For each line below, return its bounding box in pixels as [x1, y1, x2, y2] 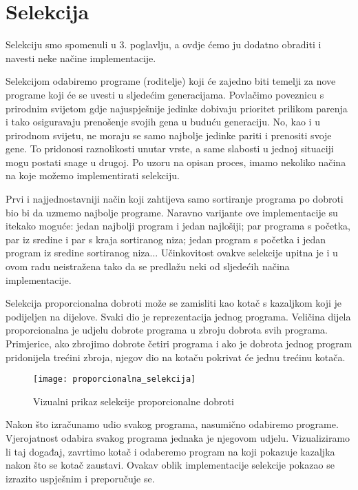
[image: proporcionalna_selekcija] [33, 374, 196, 385]
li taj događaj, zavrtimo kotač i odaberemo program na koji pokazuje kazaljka [6, 444, 335, 458]
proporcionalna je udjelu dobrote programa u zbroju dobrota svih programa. [6, 323, 328, 337]
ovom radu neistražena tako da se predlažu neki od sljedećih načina [6, 259, 290, 274]
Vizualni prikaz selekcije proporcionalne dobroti [33, 394, 234, 408]
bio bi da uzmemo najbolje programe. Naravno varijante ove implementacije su [6, 205, 338, 219]
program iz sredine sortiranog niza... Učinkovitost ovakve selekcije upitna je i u [6, 245, 338, 260]
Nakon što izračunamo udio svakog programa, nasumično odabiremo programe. [6, 417, 339, 431]
